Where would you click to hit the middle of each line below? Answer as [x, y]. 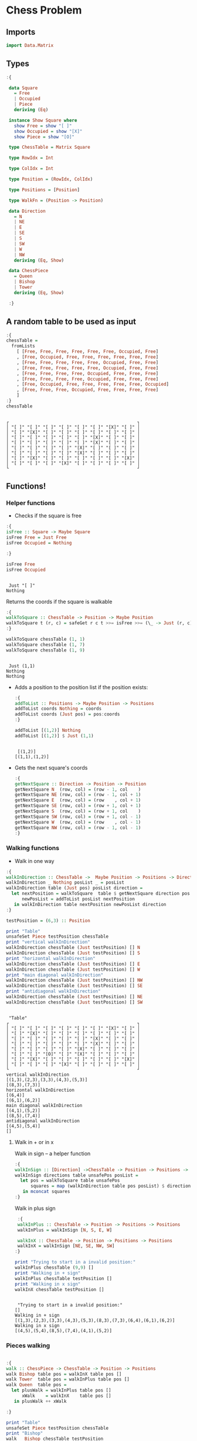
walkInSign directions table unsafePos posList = [77, 1175]
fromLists [23, 346]
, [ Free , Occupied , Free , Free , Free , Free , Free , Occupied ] [93, 385]
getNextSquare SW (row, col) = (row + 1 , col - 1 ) [78, 817]
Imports [21, 32]
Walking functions [33, 848]
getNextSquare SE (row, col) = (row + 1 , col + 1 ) [78, 806]
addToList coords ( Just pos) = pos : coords [67, 714]
